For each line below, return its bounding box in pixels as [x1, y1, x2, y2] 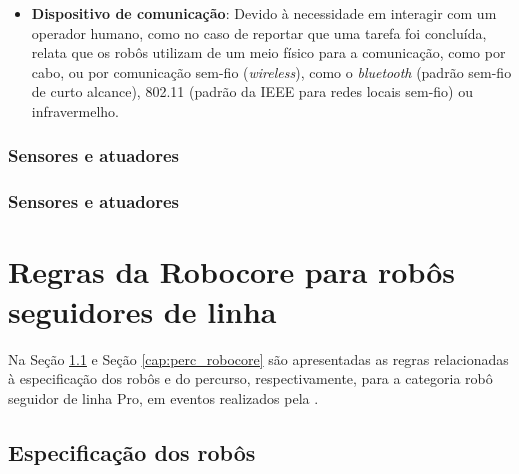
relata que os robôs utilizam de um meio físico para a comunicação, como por [31, 42, 506, 63]
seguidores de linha [8, 290, 277, 331]
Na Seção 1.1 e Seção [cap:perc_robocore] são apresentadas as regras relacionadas [8, 348, 509, 369]
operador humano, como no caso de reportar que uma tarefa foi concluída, [31, 22, 487, 43]
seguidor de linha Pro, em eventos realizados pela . [8, 387, 319, 408]
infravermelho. [31, 100, 120, 121]
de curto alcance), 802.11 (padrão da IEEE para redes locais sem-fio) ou [31, 81, 473, 102]
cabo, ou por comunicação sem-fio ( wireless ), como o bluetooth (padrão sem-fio [31, 61, 512, 82]
